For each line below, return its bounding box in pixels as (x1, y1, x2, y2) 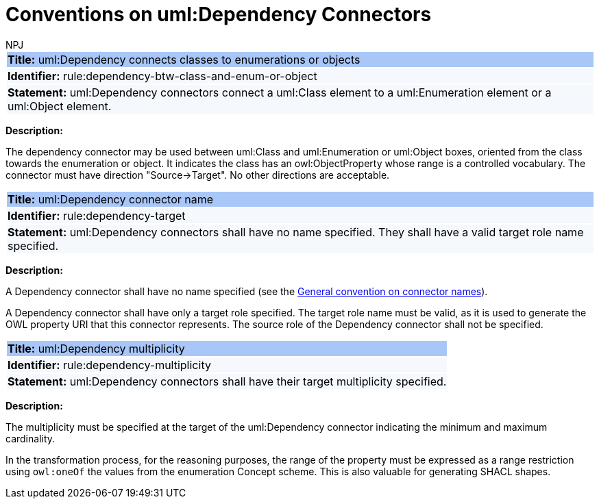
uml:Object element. (8, 99, 112, 113)
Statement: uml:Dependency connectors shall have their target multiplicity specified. (8, 374, 447, 388)
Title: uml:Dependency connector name (8, 192, 214, 206)
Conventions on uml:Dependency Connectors (5, 3, 432, 26)
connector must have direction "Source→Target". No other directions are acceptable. (5, 168, 390, 181)
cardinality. (5, 432, 56, 444)
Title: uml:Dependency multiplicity (8, 341, 185, 355)
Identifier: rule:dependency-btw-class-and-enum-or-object (8, 68, 317, 83)
